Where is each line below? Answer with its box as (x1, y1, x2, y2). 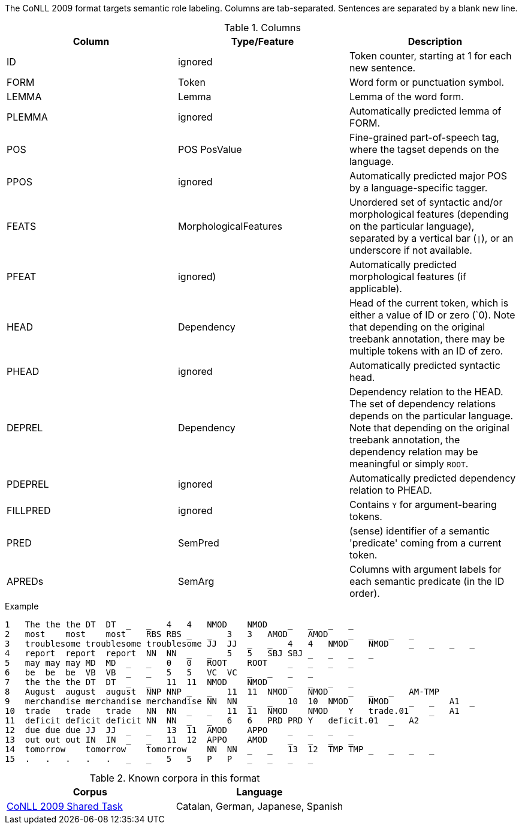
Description (408, 35, 463, 47)
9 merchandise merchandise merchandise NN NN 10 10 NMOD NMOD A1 (5, 696, 460, 706)
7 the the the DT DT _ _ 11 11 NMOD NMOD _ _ (5, 677, 313, 687)
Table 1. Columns (224, 22, 301, 34)
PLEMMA (7, 111, 48, 123)
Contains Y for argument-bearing (349, 498, 497, 510)
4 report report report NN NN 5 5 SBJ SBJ (5, 648, 303, 658)
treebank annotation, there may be (349, 333, 505, 345)
